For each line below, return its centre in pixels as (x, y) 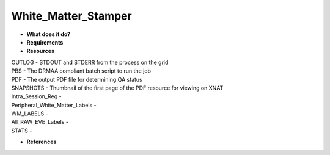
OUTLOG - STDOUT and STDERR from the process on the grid (90, 62)
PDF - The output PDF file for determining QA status (77, 79)
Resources (41, 51)
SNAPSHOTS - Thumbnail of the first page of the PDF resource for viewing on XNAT (117, 88)
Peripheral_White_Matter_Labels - (54, 105)
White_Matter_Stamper (71, 16)
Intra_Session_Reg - (36, 96)
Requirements (45, 42)
